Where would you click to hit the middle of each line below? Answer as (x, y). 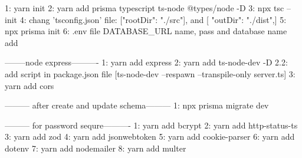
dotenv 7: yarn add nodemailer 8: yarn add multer (96, 148)
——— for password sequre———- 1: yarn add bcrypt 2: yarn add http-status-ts (151, 125)
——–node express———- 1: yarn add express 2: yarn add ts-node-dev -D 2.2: (146, 62)
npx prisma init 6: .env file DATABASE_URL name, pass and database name (146, 31)
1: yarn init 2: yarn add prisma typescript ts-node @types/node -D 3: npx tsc (145, 8)
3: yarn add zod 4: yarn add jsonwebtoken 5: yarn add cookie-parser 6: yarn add (150, 136)
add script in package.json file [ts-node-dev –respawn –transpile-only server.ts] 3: (150, 73)
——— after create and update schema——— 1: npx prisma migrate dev (137, 105)
